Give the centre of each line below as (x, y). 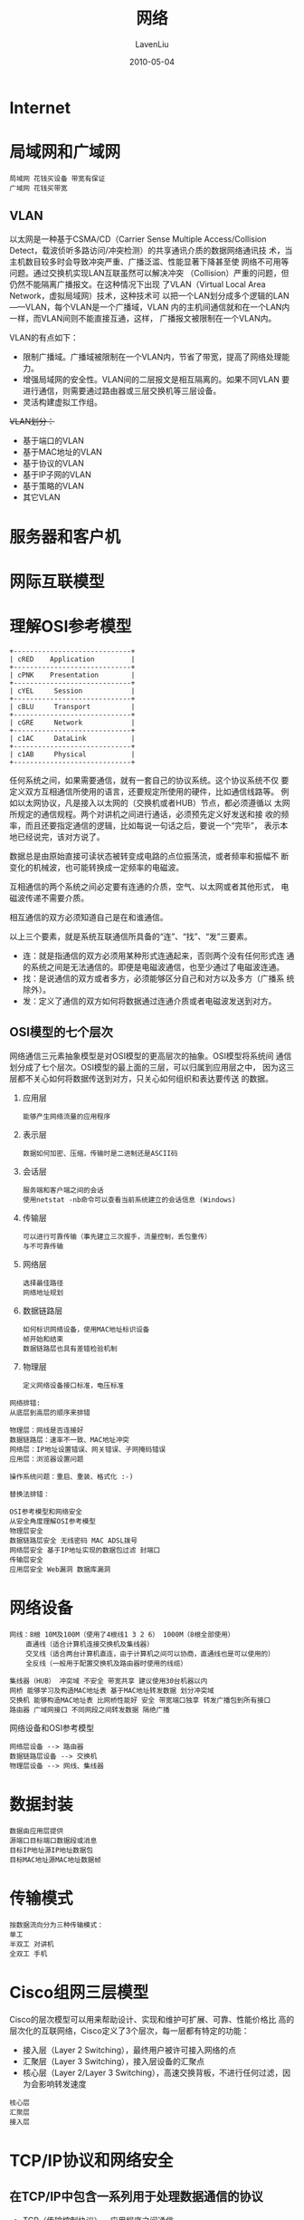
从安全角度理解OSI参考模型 (53, 1521)
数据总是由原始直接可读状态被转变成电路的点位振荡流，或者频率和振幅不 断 (149, 856)
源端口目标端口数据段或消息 (53, 1840)
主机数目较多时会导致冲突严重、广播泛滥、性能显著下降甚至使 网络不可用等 (149, 261)
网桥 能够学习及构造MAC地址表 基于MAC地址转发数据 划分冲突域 (112, 1690)
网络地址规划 (43, 1293)
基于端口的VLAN (53, 440)
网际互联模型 (57, 582)
